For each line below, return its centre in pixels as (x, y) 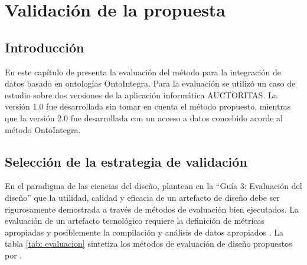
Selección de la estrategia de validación (126, 161)
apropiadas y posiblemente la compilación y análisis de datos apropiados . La (144, 232)
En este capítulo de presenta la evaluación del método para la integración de (143, 72)
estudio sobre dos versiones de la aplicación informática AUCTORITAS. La (141, 95)
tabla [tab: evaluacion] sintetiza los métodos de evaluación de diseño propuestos (148, 244)
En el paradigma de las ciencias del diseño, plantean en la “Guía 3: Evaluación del (153, 186)
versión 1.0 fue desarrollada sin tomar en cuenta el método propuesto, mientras (148, 106)
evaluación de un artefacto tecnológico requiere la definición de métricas (135, 221)
